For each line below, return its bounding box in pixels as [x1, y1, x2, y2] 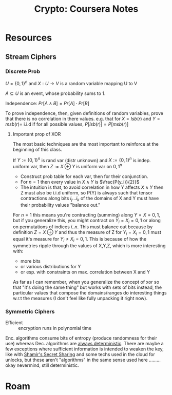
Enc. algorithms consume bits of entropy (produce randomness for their [5, 335, 158, 341]
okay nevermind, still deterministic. [5, 362, 80, 368]
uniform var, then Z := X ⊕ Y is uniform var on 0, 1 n [12, 163, 122, 169]
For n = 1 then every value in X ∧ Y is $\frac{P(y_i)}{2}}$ [20, 179, 140, 185]
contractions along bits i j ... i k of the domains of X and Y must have [20, 195, 159, 203]
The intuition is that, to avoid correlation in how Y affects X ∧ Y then [20, 184, 164, 190]
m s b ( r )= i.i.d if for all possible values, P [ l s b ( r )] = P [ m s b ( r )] [5, 121, 129, 127]
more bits [20, 258, 41, 264]
